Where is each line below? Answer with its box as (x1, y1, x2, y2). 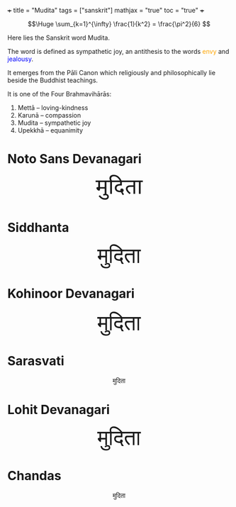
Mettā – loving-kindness (17, 104, 89, 112)
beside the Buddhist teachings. (7, 76, 98, 84)
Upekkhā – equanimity (17, 126, 84, 134)
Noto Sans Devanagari (7, 151, 142, 167)
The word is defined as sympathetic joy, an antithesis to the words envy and (7, 48, 230, 55)
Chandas (7, 467, 62, 484)
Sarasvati (7, 353, 65, 369)
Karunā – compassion (17, 111, 82, 119)
